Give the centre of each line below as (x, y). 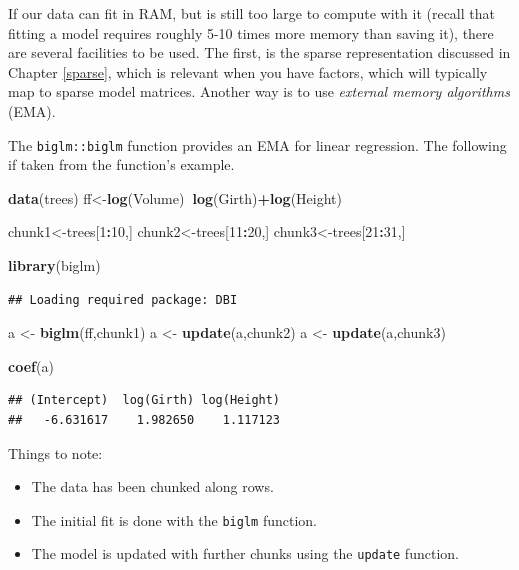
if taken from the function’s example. (121, 164)
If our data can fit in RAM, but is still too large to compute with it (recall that (251, 13)
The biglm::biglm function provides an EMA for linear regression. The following (257, 144)
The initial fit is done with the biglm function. (174, 519)
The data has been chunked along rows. (152, 486)
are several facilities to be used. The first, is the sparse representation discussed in (259, 52)
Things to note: (55, 452)
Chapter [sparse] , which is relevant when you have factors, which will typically (248, 71)
